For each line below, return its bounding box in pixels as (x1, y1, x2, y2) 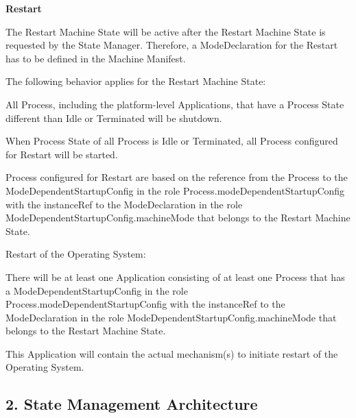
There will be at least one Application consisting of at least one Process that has (5, 269, 345, 284)
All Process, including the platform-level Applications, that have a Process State (5, 97, 344, 111)
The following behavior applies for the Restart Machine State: (5, 74, 266, 88)
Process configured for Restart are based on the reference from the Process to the (5, 170, 348, 184)
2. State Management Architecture (5, 393, 258, 415)
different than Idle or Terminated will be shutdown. (5, 110, 222, 125)
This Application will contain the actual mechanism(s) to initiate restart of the (5, 346, 338, 360)
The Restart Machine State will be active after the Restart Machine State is (5, 24, 326, 38)
